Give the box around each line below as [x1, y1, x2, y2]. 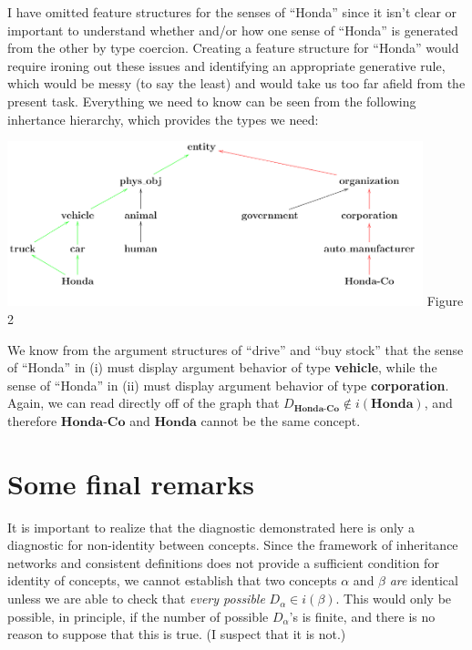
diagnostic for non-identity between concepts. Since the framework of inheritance [7, 535, 458, 554]
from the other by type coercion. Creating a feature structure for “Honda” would [7, 38, 459, 57]
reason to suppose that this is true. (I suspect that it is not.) [7, 625, 346, 644]
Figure [426, 291, 464, 310]
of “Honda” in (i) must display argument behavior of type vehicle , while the [7, 358, 437, 377]
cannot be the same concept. [200, 411, 361, 430]
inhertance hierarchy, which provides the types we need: [7, 109, 319, 128]
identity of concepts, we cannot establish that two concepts [7, 571, 337, 590]
